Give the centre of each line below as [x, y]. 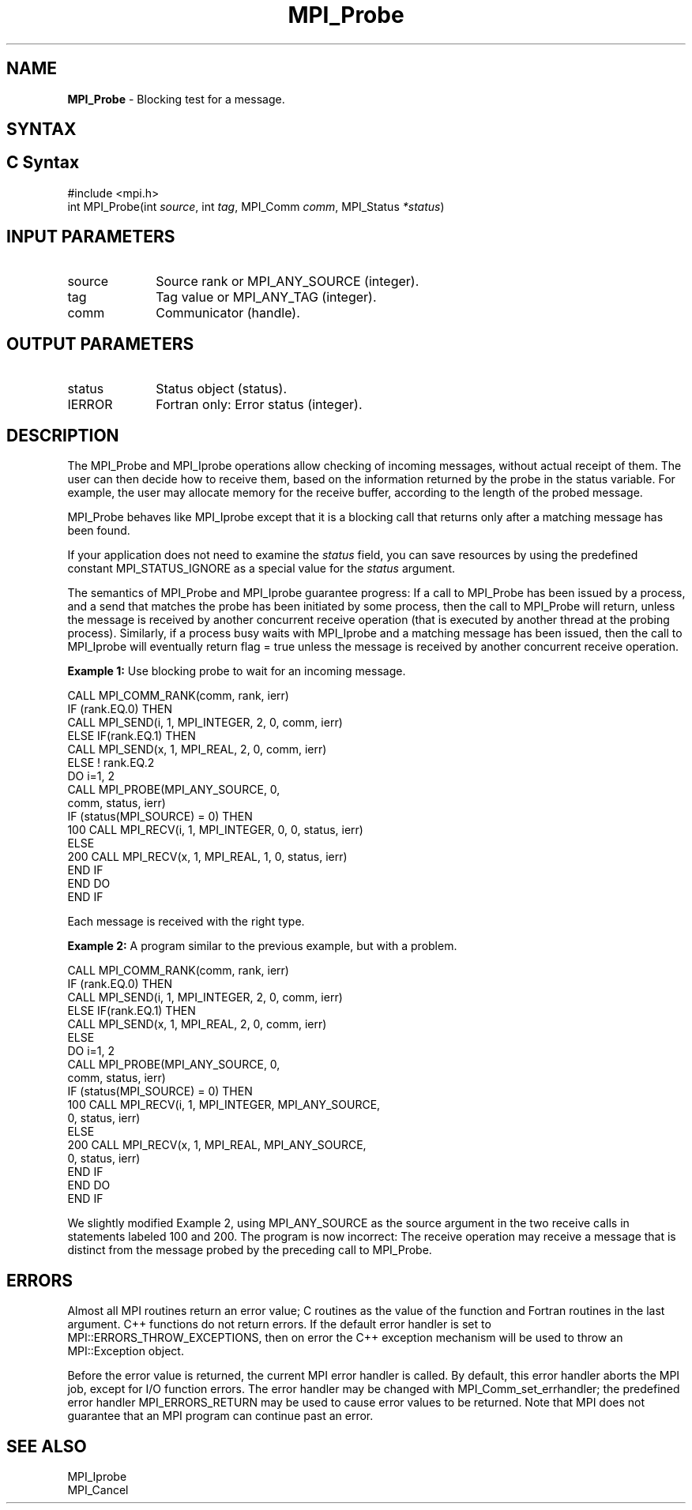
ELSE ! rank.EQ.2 [111, 763]
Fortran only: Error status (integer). [259, 404]
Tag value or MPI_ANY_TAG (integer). [266, 297]
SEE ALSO [47, 1446]
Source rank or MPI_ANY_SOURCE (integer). [288, 281]
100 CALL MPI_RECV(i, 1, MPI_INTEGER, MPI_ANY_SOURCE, [224, 1105]
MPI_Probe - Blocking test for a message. [176, 99]
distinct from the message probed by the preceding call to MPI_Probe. [250, 1250]
